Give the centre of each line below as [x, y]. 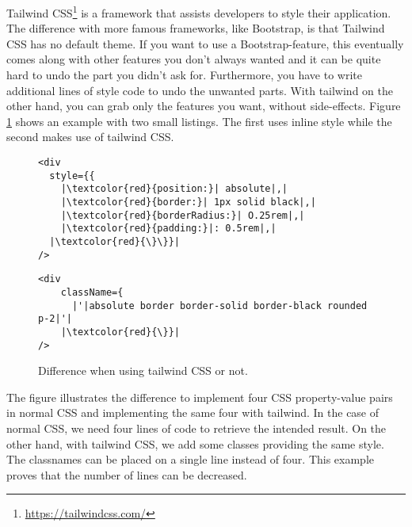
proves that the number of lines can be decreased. [127, 474]
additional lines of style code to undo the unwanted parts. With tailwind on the [200, 90]
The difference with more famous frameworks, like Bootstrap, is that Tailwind [196, 28]
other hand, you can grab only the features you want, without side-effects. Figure [204, 106]
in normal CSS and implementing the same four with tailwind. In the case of [193, 412]
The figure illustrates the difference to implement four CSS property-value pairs [200, 397]
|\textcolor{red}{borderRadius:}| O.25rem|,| [183, 215]
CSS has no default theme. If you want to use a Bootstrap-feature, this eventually [205, 43]
